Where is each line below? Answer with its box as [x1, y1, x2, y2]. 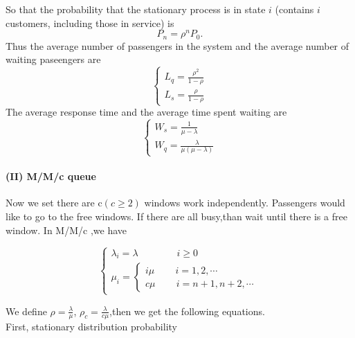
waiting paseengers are [6, 52, 101, 66]
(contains [275, 2, 314, 16]
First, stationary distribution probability [6, 319, 177, 334]
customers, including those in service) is [6, 15, 174, 30]
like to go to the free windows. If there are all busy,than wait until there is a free [6, 209, 347, 224]
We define [6, 303, 47, 318]
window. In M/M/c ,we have [6, 222, 127, 237]
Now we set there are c [6, 195, 102, 210]
